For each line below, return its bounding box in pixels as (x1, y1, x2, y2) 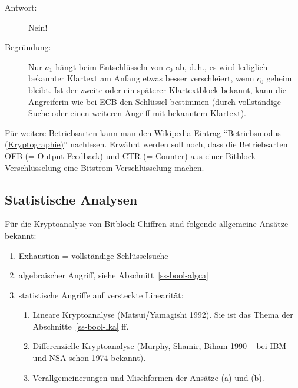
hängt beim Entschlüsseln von (55, 60, 164, 73)
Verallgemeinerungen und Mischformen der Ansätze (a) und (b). (32, 371, 264, 383)
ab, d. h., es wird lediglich (176, 60, 268, 73)
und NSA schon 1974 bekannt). (32, 351, 146, 364)
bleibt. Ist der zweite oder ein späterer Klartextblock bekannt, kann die (28, 83, 286, 96)
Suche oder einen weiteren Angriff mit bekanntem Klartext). (28, 107, 246, 119)
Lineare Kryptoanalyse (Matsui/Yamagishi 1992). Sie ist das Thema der (32, 308, 293, 321)
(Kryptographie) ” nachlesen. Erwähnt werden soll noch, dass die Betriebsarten (5, 138, 288, 150)
